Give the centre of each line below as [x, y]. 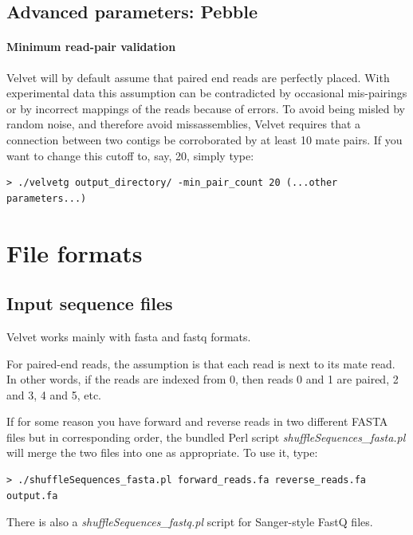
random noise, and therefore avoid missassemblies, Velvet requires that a [184, 124]
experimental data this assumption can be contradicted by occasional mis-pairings [207, 93]
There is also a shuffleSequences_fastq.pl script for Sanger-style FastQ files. [190, 522]
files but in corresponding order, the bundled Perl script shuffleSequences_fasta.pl [206, 437]
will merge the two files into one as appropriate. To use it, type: [162, 452]
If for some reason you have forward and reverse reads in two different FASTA [197, 421]
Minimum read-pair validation [91, 47]
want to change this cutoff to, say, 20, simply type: [130, 155]
